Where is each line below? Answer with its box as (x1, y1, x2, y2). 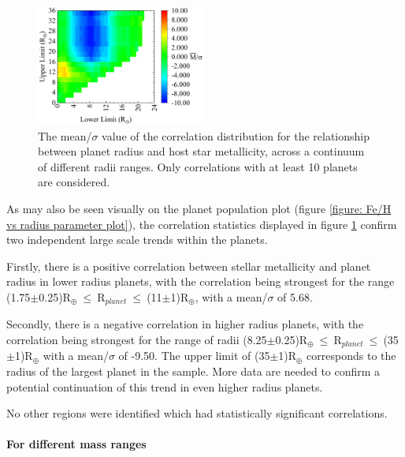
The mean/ (38, 127, 92, 144)
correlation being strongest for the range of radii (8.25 (6, 332, 267, 348)
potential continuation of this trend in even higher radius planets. (6, 378, 323, 395)
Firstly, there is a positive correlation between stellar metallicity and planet (6, 257, 371, 274)
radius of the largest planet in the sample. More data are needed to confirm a (6, 363, 381, 380)
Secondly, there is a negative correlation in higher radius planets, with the (6, 316, 364, 332)
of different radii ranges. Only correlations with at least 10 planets (38, 158, 358, 174)
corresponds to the (307, 347, 396, 364)
